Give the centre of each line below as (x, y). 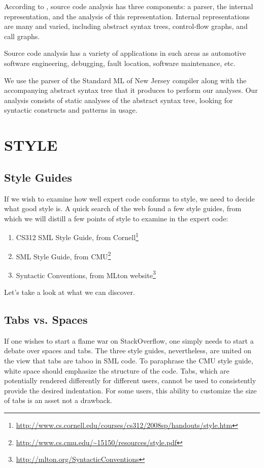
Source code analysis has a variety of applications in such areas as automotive (125, 53)
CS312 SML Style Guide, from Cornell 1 (77, 236)
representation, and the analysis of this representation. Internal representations (127, 16)
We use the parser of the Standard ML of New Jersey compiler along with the (125, 80)
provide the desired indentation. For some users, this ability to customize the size (130, 390)
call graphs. (22, 36)
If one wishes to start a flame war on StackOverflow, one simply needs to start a (129, 340)
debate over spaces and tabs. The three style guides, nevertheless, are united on (128, 350)
